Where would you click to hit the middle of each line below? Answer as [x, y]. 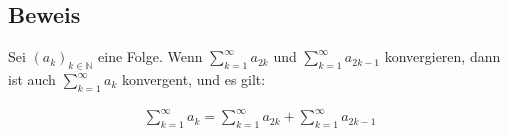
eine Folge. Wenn [150, 56]
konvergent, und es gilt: [193, 79]
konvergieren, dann [442, 56]
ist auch [32, 79]
